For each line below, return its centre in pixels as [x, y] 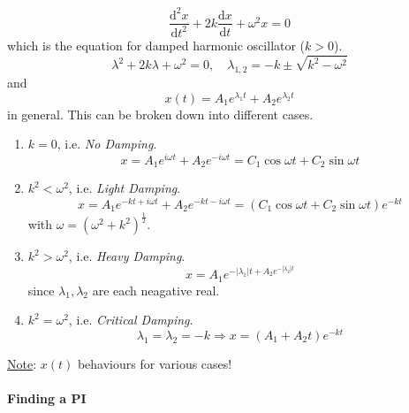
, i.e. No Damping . [107, 144]
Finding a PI [47, 398]
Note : [22, 363]
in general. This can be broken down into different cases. [160, 114]
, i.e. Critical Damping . [131, 320]
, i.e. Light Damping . [125, 188]
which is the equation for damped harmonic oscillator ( [156, 45]
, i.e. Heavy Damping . [127, 256]
